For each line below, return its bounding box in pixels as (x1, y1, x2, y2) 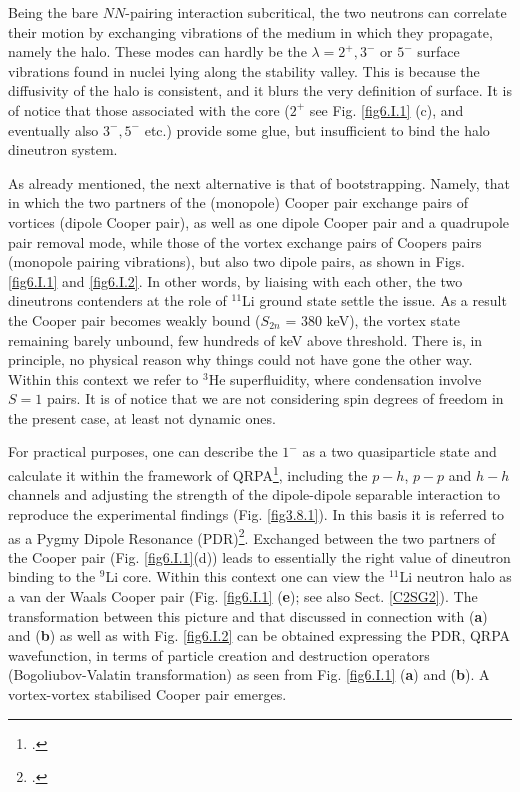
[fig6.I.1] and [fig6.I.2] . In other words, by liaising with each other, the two (8, 270, 463, 291)
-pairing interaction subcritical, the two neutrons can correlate (125, 2, 507, 22)
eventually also (8, 119, 99, 140)
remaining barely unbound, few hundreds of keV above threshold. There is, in (8, 329, 483, 350)
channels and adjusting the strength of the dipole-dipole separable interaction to (8, 484, 501, 505)
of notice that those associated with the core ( (8, 99, 290, 120)
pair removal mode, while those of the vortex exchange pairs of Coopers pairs (8, 231, 482, 252)
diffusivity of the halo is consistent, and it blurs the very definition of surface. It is (8, 80, 512, 101)
